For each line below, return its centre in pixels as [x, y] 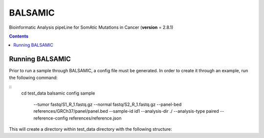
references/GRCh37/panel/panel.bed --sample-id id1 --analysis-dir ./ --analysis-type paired [126, 111]
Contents [19, 36]
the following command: [33, 78]
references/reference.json [95, 118]
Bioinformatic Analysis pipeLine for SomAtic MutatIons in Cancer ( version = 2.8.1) [91, 27]
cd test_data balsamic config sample [58, 93]
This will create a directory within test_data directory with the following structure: [90, 129]
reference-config [51, 118]
